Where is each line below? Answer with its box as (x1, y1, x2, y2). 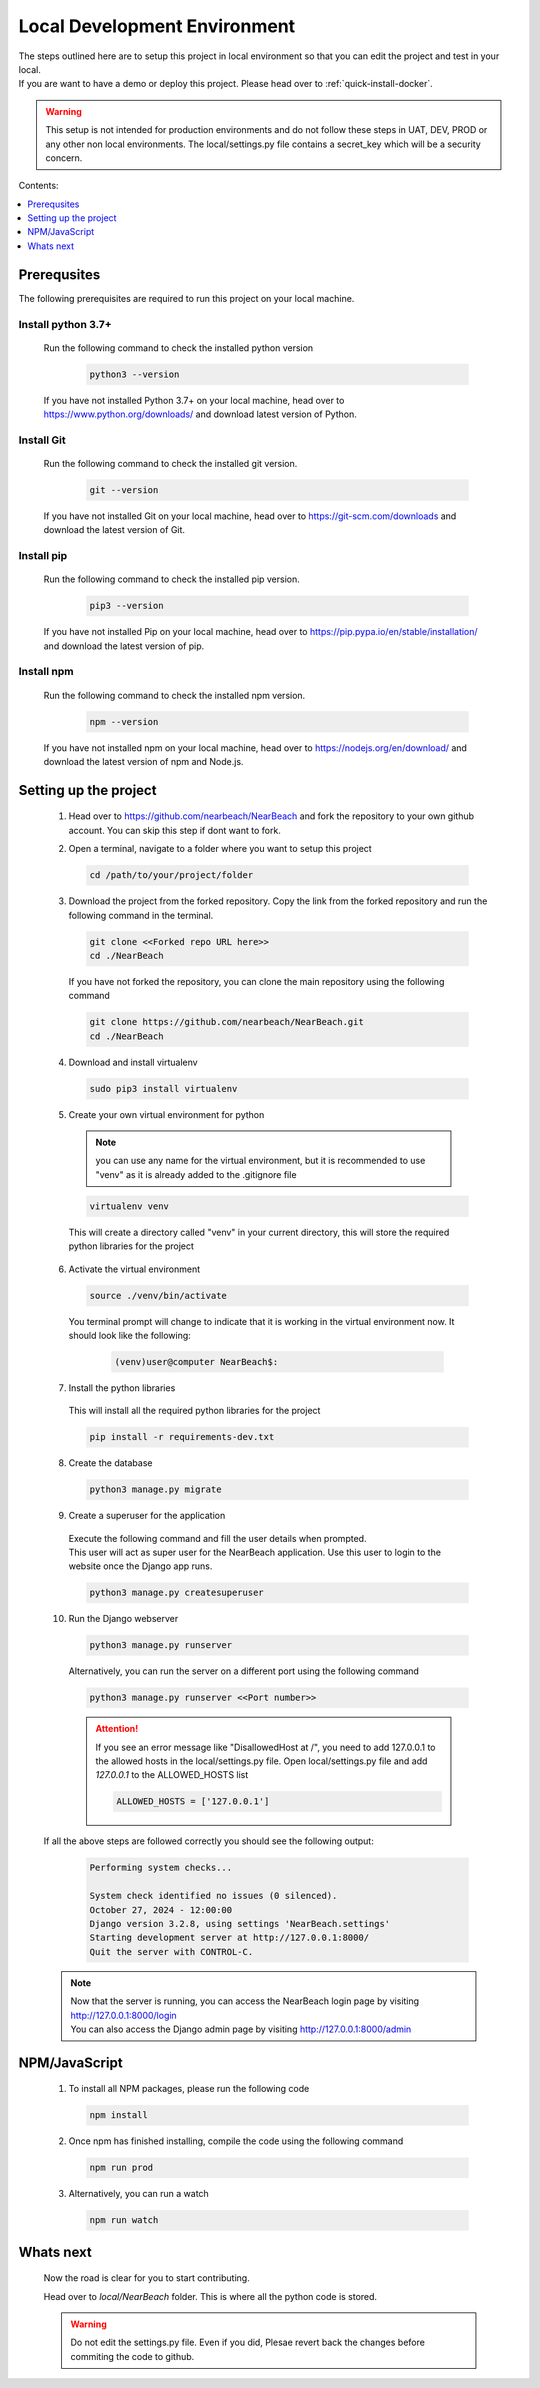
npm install (89, 2110, 149, 2121)
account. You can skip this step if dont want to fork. (68, 824, 282, 836)
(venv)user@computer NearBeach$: (114, 1356, 279, 1367)
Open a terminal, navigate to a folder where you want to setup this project (68, 843, 372, 855)
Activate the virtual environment (68, 1263, 201, 1275)
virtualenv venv (89, 1200, 170, 1212)
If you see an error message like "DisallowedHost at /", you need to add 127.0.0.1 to (95, 1741, 436, 1753)
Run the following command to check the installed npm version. (43, 689, 306, 701)
